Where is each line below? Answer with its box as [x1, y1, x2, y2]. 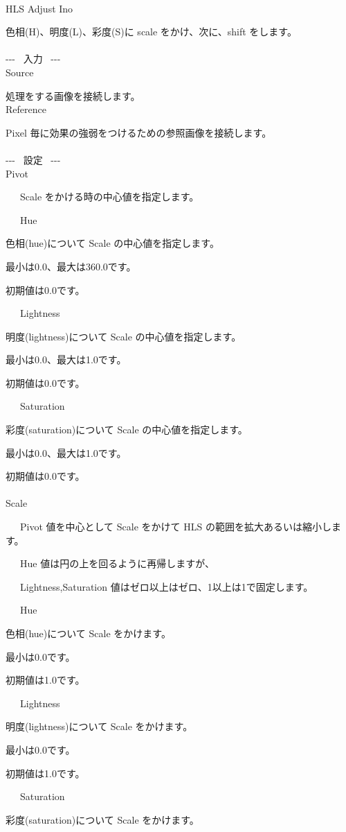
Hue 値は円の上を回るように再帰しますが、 [19, 556, 215, 571]
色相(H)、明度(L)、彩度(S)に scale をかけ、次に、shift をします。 [6, 24, 297, 39]
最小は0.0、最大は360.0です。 [6, 259, 136, 273]
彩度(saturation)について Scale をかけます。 [6, 812, 199, 826]
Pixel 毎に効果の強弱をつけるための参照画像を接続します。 [6, 125, 272, 139]
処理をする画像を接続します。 [6, 88, 140, 103]
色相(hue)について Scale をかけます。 [6, 626, 171, 640]
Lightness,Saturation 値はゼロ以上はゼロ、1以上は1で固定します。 [19, 579, 313, 593]
